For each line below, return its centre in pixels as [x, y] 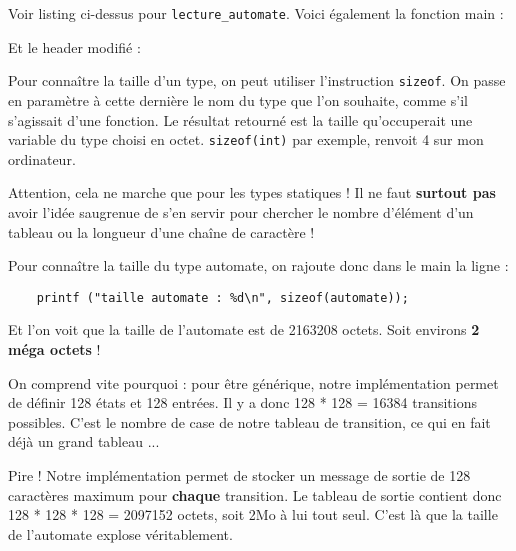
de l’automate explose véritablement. [120, 533]
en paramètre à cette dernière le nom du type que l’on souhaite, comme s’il [238, 99]
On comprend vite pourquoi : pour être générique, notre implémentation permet [253, 382]
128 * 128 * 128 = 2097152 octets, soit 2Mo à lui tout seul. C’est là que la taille [253, 514]
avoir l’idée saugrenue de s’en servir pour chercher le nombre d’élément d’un [241, 211]
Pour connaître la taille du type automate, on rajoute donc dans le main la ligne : [258, 265]
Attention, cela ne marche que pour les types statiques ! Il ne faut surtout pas [252, 192]
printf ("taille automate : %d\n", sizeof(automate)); [222, 297]
